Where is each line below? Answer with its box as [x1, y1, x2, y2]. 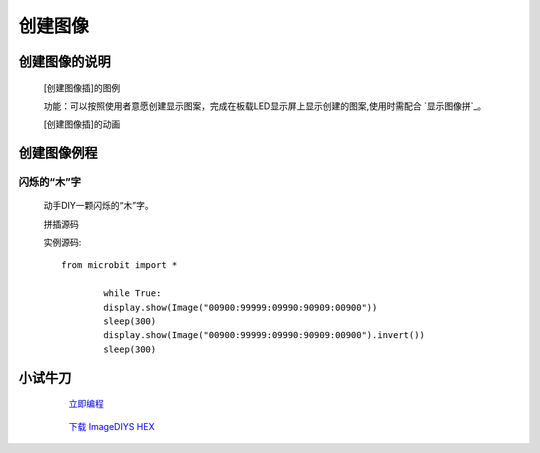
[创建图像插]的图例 [43, 81, 121, 94]
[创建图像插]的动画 [43, 118, 121, 130]
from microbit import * [61, 260, 178, 271]
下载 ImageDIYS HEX [68, 420, 155, 432]
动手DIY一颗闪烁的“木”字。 [43, 200, 154, 212]
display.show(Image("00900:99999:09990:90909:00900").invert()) [103, 330, 425, 341]
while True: [103, 288, 162, 299]
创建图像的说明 [18, 53, 111, 70]
